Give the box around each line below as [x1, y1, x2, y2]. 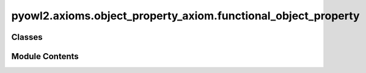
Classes [11, 32, 43, 42]
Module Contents [11, 51, 79, 62]
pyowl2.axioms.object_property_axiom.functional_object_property [11, 9, 360, 22]
